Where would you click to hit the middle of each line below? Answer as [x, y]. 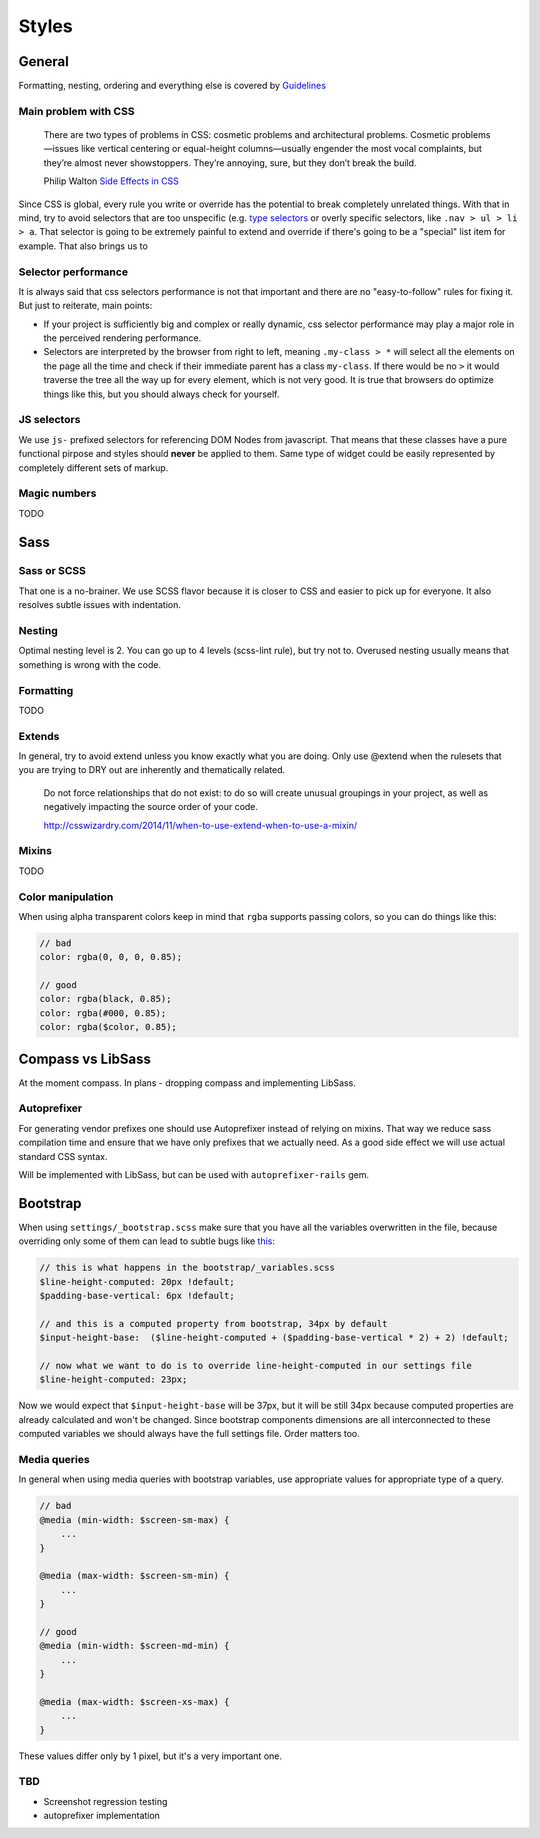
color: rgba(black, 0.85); [105, 999]
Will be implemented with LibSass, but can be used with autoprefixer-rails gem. [194, 1175]
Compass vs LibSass [85, 1058]
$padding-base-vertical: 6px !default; [137, 1296]
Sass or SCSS [52, 571]
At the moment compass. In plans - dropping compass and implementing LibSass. [187, 1082]
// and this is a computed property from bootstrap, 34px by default [213, 1323]
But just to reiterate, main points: [85, 306]
